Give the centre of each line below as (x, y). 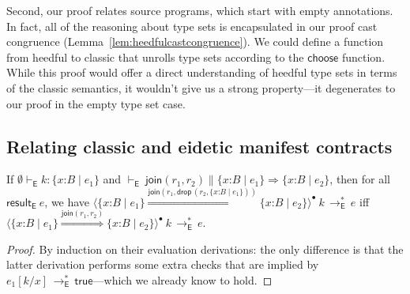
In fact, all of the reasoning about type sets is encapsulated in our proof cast (192, 26)
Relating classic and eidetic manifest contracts (199, 146)
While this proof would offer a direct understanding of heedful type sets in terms (202, 72)
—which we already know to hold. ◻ (182, 279)
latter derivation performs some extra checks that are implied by (163, 264)
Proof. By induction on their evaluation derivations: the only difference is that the (205, 249)
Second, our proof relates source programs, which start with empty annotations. (200, 10)
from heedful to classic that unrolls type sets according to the (155, 57)
